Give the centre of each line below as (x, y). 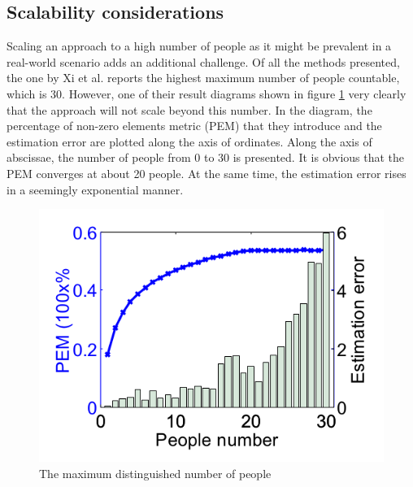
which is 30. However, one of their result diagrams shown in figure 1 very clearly (206, 93)
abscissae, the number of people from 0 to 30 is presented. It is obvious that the (206, 157)
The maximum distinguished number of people (155, 473)
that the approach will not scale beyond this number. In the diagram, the (189, 109)
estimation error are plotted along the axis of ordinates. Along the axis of (189, 141)
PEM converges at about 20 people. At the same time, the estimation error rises (206, 173)
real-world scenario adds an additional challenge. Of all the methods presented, (203, 61)
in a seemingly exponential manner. (95, 189)
